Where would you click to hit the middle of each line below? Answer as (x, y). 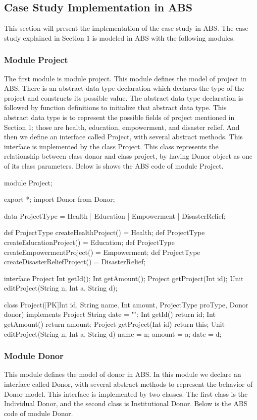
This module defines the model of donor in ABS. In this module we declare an (123, 374)
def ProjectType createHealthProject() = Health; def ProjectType (104, 232)
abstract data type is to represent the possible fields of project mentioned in (119, 117)
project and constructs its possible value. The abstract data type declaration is (124, 97)
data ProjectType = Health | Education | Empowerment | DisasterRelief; (115, 215)
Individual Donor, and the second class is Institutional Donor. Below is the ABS (126, 403)
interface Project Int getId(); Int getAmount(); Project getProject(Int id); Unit (124, 278)
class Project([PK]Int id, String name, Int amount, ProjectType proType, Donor (126, 304)
